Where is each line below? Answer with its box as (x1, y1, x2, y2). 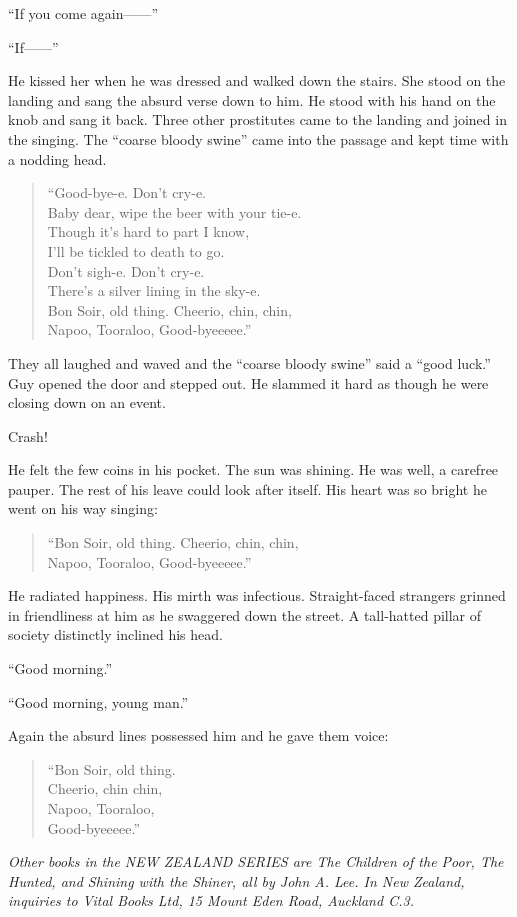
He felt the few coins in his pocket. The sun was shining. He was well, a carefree (8, 459, 499, 480)
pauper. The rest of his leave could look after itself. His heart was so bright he (8, 478, 487, 499)
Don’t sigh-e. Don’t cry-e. (47, 260, 205, 281)
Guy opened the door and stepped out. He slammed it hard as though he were (8, 372, 489, 393)
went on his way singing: (8, 498, 158, 519)
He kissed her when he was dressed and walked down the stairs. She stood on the (8, 70, 506, 91)
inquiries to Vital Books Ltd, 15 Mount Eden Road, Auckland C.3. (8, 890, 414, 911)
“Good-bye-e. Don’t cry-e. (47, 182, 207, 203)
